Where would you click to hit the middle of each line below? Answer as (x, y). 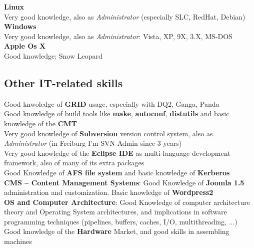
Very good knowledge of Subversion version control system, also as (108, 133)
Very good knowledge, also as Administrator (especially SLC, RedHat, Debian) (125, 16)
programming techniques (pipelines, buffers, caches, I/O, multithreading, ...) (121, 221)
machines (18, 241)
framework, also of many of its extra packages (74, 163)
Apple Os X (25, 46)
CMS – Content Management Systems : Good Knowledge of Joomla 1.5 (124, 182)
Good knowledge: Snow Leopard (53, 55)
